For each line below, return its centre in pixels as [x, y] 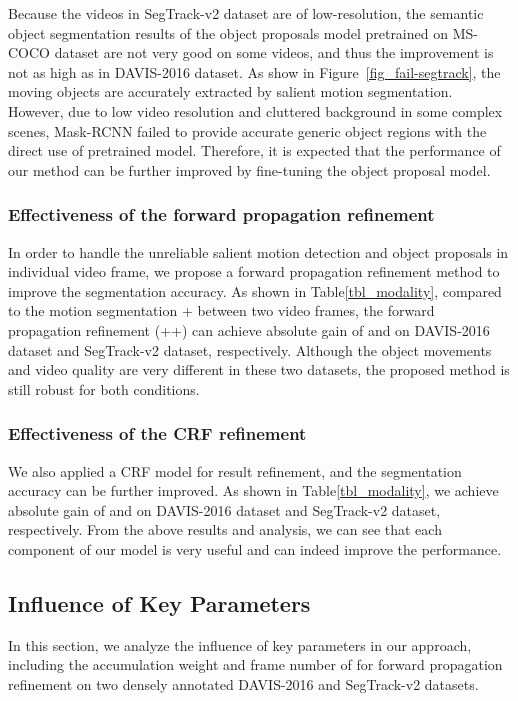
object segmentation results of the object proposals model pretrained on [228, 32]
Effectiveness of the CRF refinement [157, 433]
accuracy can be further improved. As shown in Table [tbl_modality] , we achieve [253, 490]
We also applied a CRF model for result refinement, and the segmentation [235, 470]
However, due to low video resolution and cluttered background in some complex [255, 110]
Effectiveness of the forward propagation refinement [221, 214]
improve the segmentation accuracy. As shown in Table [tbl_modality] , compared [255, 290]
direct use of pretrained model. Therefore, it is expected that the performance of [254, 150]
